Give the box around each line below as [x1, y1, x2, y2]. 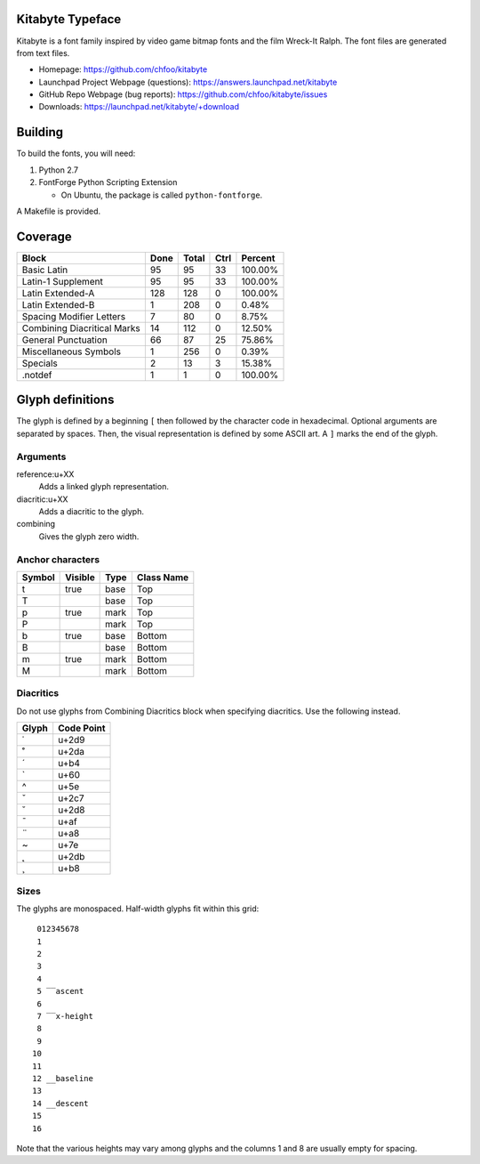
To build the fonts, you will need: [16, 148, 136, 159]
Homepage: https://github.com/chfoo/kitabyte [38, 64, 208, 75]
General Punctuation [21, 334, 108, 346]
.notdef [21, 368, 52, 381]
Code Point [58, 722, 106, 734]
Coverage [16, 229, 72, 244]
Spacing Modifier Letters [21, 310, 126, 322]
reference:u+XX [16, 468, 75, 480]
